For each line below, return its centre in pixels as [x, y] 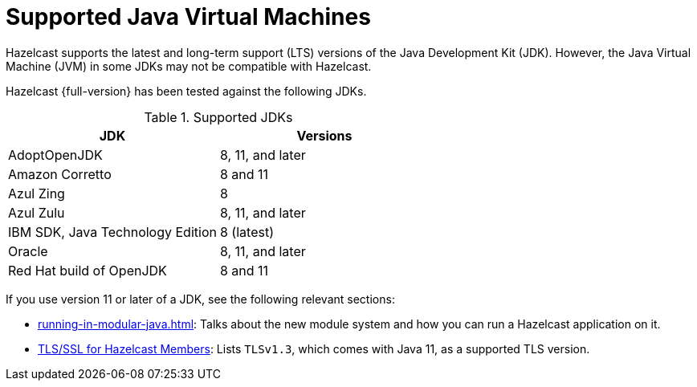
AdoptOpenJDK [55, 155]
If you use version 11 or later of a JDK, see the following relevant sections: [200, 299]
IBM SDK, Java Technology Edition [112, 232]
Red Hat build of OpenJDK [88, 270]
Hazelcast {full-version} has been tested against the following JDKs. [186, 91]
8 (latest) [247, 232]
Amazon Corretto [60, 174]
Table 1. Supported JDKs [218, 117]
